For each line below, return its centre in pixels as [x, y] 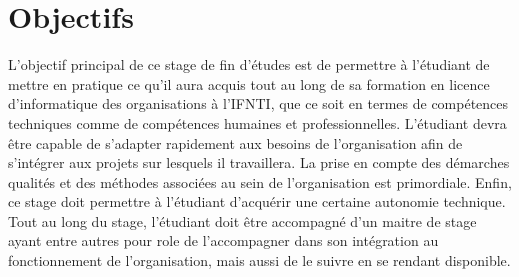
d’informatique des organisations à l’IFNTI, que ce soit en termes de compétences [258, 103]
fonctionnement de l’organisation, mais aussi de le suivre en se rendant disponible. [259, 260]
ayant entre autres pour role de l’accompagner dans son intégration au [223, 240]
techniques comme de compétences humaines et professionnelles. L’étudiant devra [257, 122]
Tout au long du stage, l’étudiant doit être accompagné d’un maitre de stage [242, 220]
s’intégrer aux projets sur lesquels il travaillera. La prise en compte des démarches [259, 162]
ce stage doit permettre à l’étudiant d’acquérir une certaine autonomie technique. [257, 201]
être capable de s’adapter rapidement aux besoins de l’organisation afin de [235, 142]
